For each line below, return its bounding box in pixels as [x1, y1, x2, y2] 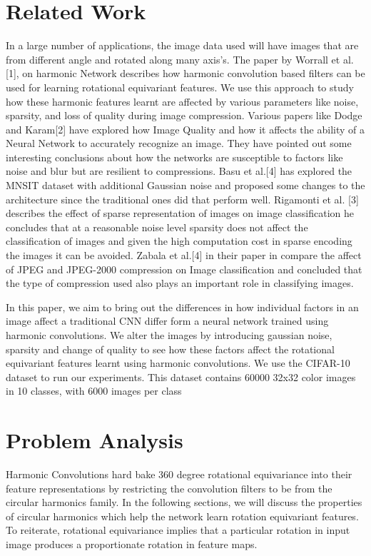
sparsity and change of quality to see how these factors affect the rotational [6, 341, 335, 356]
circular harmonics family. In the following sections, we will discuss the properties [6, 495, 362, 510]
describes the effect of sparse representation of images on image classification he [6, 206, 354, 221]
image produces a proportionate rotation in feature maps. [6, 537, 258, 552]
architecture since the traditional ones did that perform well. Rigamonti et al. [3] [6, 191, 359, 206]
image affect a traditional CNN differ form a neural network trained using [6, 313, 329, 328]
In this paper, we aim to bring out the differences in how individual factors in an [6, 299, 359, 314]
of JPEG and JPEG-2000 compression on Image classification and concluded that [6, 261, 362, 276]
